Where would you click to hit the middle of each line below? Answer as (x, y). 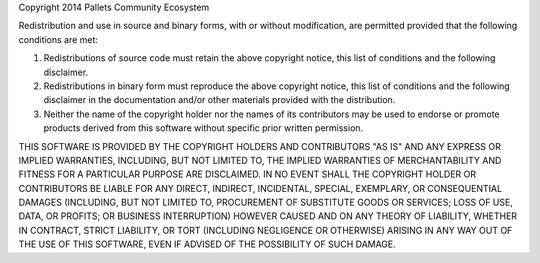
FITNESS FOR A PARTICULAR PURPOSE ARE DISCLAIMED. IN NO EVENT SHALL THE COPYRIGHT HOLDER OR (247, 174)
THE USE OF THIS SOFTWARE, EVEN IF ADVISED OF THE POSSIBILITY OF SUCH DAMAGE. (207, 244)
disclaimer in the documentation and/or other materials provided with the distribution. (219, 100)
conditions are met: (58, 39)
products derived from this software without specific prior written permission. (203, 128)
